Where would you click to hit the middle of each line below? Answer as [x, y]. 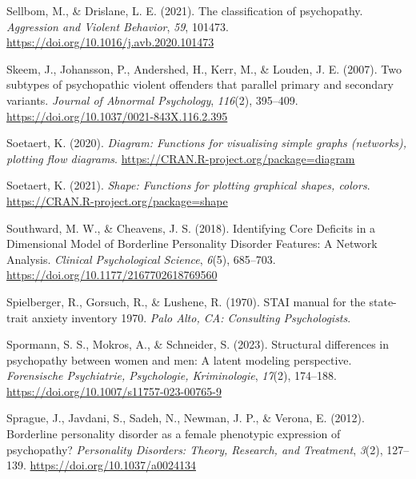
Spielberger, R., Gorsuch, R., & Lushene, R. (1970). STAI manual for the [186, 301]
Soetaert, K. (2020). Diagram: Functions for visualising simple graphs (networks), [207, 143]
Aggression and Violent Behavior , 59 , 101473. [118, 26]
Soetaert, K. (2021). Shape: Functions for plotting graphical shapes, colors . [188, 185]
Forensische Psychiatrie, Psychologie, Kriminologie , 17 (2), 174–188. [172, 375]
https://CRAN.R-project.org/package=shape [117, 200]
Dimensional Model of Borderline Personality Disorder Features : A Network [192, 243]
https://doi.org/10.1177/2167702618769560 [112, 275]
